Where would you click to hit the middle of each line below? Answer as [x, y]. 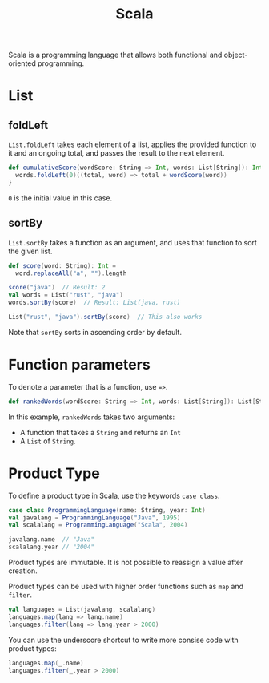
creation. [23, 571]
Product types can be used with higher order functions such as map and [126, 586]
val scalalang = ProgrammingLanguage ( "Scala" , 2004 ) [98, 525]
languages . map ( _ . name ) [46, 663]
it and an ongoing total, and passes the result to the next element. [116, 153]
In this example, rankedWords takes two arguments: [91, 417]
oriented [22, 63]
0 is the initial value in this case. [60, 198]
